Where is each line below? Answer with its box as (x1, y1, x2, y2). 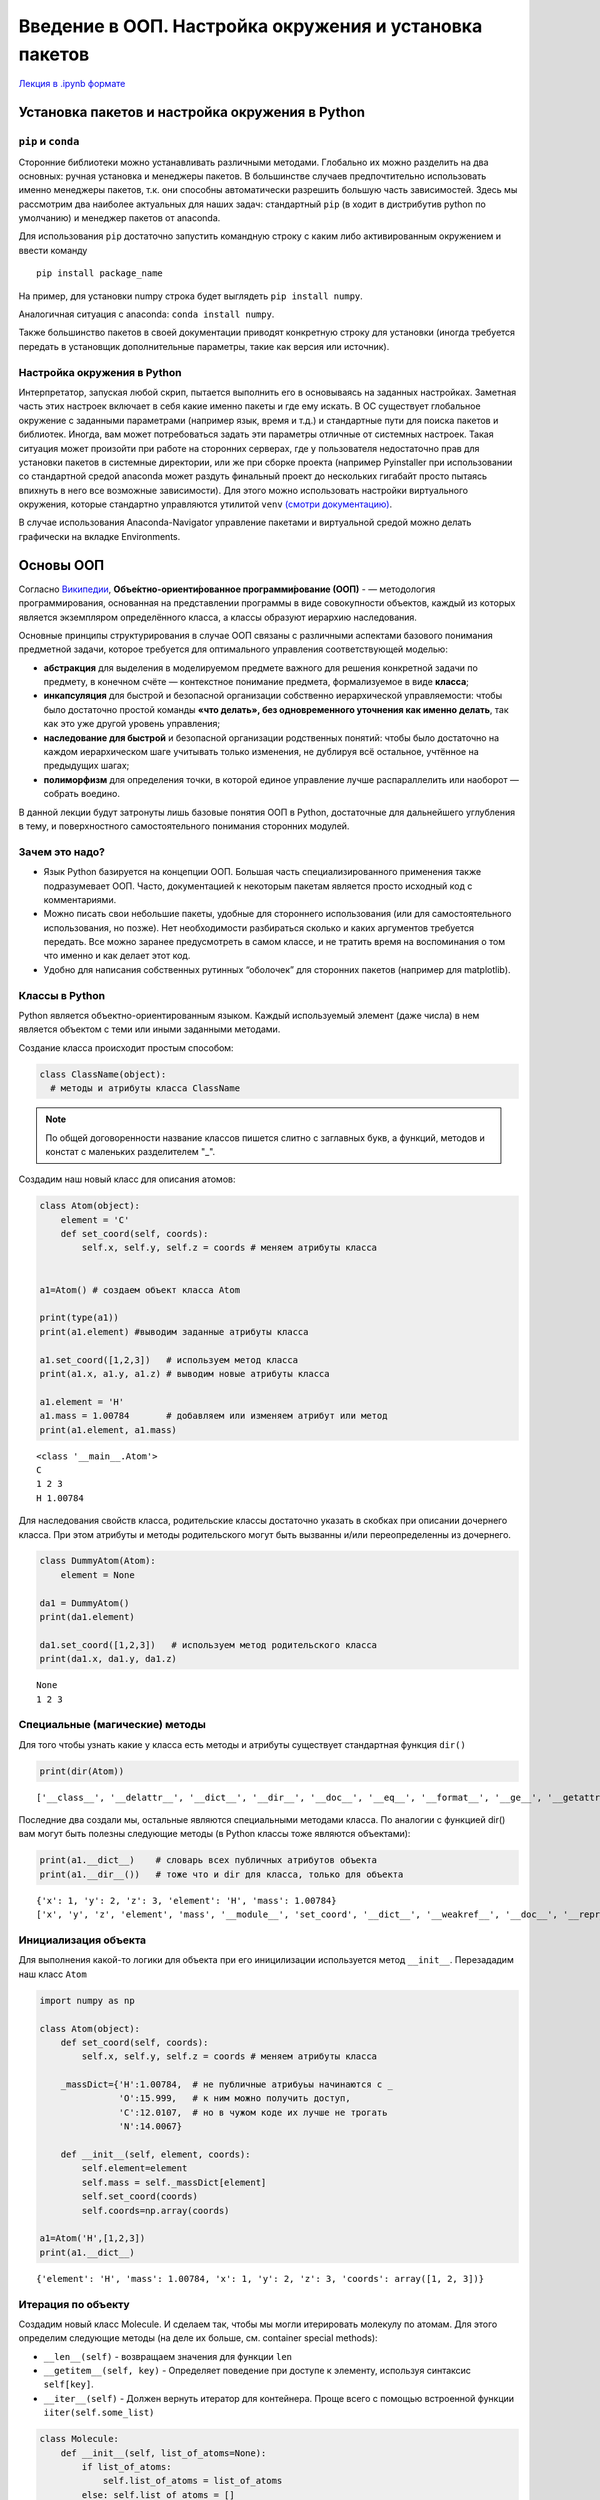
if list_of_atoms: (81, 2461, 172, 2473)
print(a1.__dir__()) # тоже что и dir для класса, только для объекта (39, 1868, 404, 1880)
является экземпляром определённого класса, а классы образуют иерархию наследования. (18, 611, 417, 623)
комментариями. (43, 893, 117, 905)
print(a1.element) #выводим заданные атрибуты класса (39, 1326, 309, 1337)
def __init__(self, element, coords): (60, 2149, 251, 2160)
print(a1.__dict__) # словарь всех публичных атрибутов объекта (39, 1855, 378, 1866)
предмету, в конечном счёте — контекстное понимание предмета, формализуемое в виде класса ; (43, 676, 470, 688)
